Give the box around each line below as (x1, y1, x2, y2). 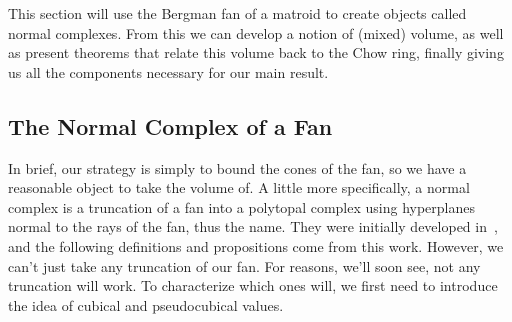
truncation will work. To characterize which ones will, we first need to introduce (8, 275, 498, 296)
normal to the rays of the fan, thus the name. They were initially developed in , (8, 216, 498, 237)
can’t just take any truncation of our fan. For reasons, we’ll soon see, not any (8, 255, 481, 276)
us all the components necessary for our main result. (8, 61, 329, 82)
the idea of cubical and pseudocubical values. (8, 294, 284, 315)
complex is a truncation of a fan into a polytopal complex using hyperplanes (8, 196, 476, 217)
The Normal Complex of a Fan (8, 110, 333, 141)
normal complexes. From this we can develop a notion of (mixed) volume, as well (8, 22, 504, 43)
